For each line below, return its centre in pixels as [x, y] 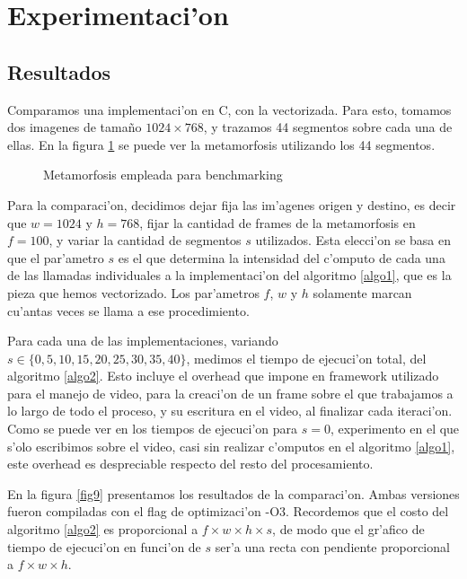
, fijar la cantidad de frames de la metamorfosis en [278, 222]
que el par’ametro [56, 257]
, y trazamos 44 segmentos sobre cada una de [328, 127]
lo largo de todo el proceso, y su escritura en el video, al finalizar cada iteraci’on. [230, 411]
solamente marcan [362, 292]
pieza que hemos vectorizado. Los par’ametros [133, 292]
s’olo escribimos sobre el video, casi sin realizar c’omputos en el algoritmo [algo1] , [231, 446]
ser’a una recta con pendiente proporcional [332, 546]
